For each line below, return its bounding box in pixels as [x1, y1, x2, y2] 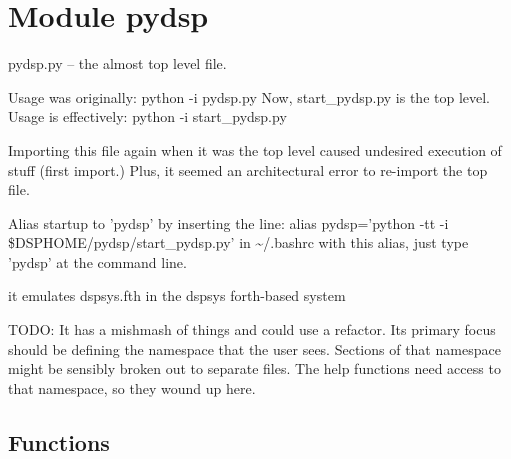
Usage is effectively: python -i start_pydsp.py [8, 106, 287, 127]
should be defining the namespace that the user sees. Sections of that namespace [8, 338, 501, 359]
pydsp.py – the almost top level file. [8, 53, 227, 74]
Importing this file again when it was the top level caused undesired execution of [8, 139, 502, 160]
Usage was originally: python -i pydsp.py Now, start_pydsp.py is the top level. [8, 86, 491, 107]
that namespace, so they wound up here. [8, 377, 256, 398]
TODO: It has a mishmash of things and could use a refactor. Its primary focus [8, 319, 496, 340]
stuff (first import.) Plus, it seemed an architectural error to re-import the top [8, 159, 488, 180]
